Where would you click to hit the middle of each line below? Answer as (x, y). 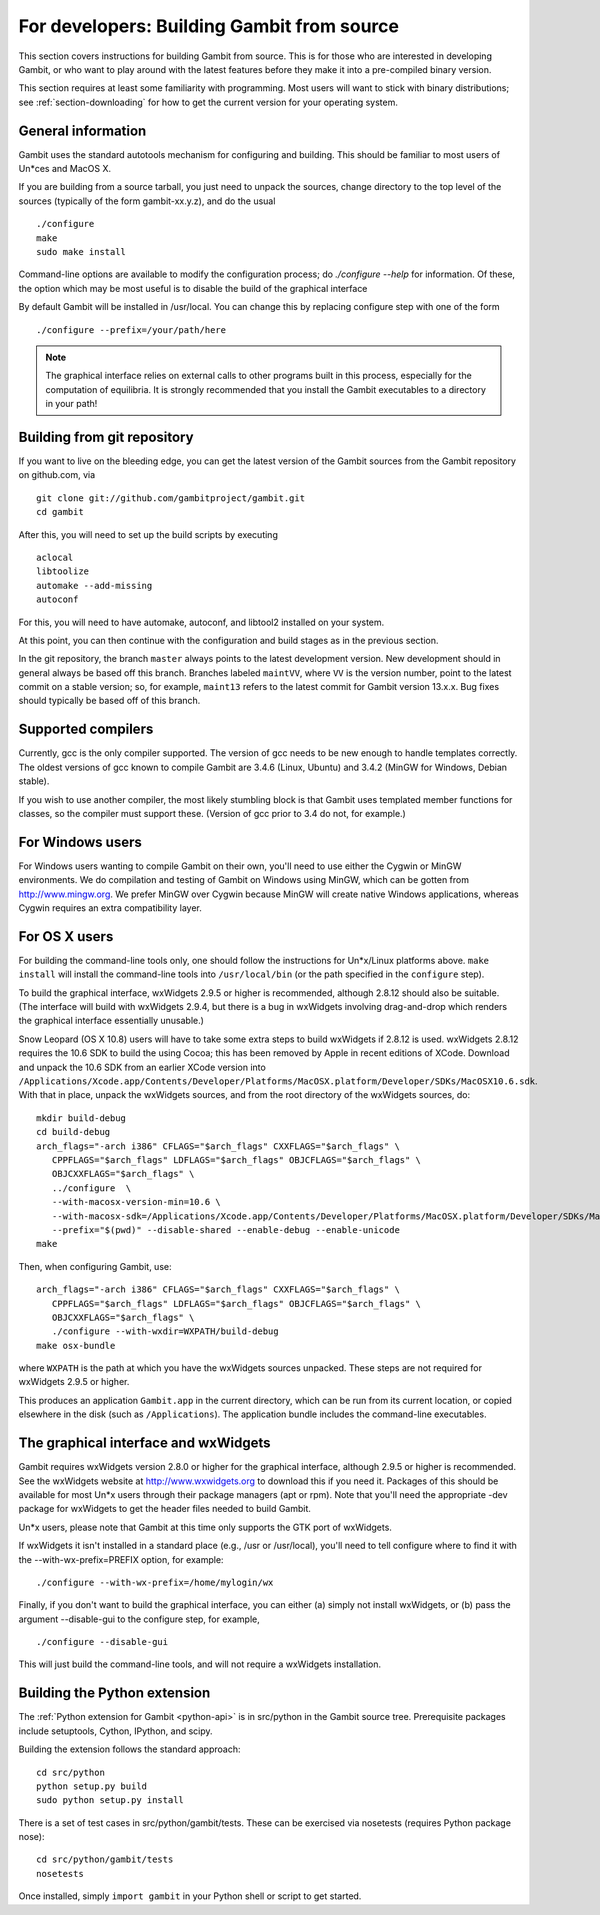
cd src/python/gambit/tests (105, 1859)
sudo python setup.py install (110, 1800)
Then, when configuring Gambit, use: (95, 1266)
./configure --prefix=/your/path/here (131, 329)
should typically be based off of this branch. (109, 701)
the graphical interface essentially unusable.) (111, 1021)
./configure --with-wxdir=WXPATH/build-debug (165, 1331)
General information (82, 130)
